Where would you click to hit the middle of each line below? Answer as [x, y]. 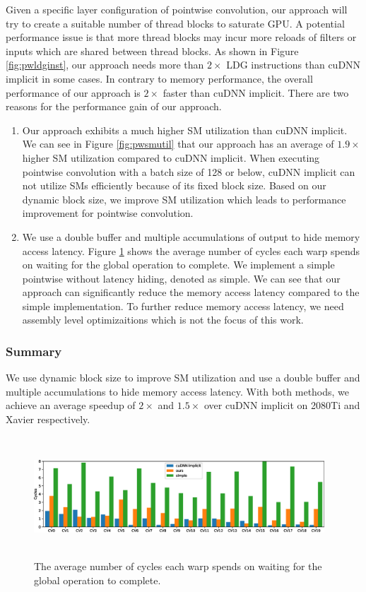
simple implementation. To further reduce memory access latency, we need [183, 306]
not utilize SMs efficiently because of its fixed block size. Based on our [174, 185]
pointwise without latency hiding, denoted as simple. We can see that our [181, 278]
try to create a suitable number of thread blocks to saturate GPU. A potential [175, 23]
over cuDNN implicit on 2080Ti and [282, 405]
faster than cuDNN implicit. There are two [256, 92]
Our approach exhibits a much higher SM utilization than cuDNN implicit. [185, 130]
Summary [34, 351]
